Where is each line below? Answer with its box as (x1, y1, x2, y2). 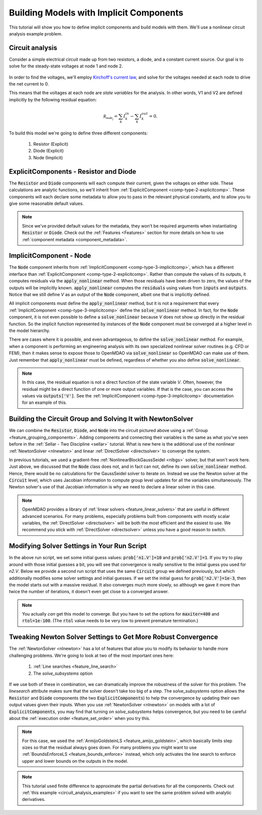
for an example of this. (22, 399, 67, 405)
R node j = (103, 113, 118, 121)
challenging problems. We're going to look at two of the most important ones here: (9, 652, 174, 658)
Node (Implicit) (33, 154, 63, 160)
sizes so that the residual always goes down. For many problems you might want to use (22, 745, 197, 750)
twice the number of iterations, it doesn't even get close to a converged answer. (9, 589, 169, 595)
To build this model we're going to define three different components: (9, 130, 148, 136)
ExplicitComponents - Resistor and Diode (9, 167, 136, 176)
